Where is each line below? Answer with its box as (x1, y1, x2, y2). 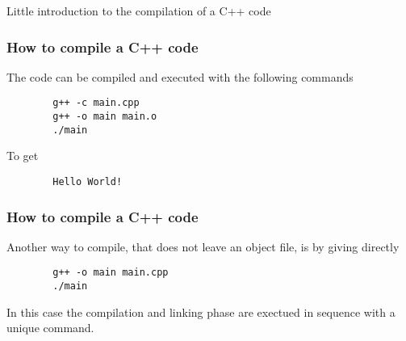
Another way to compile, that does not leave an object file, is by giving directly (6, 238, 400, 255)
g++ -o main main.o (52, 111, 157, 123)
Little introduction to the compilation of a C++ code (6, 2, 271, 19)
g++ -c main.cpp (52, 97, 140, 109)
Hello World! (52, 175, 123, 187)
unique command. (6, 319, 94, 336)
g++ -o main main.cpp (52, 267, 169, 279)
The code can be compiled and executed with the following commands (6, 68, 354, 85)
